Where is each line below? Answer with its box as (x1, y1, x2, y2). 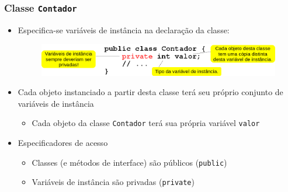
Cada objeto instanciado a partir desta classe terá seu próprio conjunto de (18, 86, 283, 98)
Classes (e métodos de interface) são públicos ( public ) (32, 156, 227, 168)
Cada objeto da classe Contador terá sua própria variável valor (32, 117, 260, 129)
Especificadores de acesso (18, 137, 108, 148)
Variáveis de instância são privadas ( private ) (32, 176, 195, 188)
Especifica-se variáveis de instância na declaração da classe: (18, 23, 230, 36)
